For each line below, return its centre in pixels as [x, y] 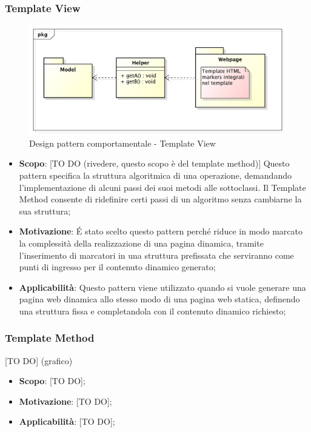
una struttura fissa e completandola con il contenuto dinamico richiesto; [152, 311]
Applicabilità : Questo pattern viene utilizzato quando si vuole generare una [162, 287]
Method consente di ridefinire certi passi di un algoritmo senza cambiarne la [160, 199]
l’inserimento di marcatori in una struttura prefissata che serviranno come [156, 255]
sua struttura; [45, 211]
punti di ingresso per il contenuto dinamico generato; [117, 267]
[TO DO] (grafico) [39, 360]
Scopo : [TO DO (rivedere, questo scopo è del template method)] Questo [154, 163]
